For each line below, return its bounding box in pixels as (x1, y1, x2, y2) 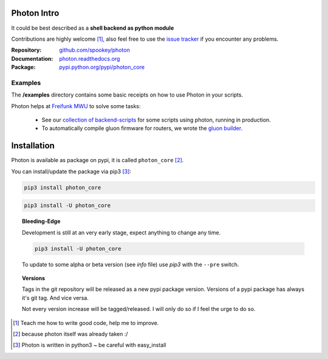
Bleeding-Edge (22, 217, 61, 225)
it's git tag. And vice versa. (22, 294, 89, 301)
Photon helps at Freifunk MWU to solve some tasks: (11, 102, 141, 109)
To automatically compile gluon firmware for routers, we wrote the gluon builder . (41, 125, 243, 132)
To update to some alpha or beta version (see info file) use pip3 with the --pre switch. (22, 261, 239, 268)
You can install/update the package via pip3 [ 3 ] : (11, 168, 132, 175)
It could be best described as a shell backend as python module (11, 24, 174, 32)
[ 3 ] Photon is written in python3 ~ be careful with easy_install (13, 341, 166, 349)
